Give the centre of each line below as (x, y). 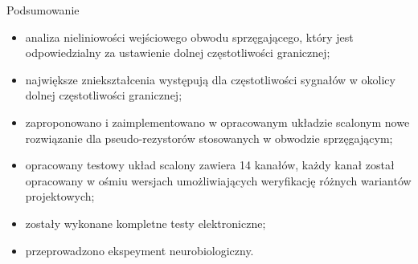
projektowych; (60, 196)
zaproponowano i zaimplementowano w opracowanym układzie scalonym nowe (217, 122)
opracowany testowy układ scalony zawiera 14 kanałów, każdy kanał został (210, 165)
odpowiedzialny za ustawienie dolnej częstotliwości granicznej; (178, 53)
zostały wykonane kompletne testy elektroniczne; (145, 223)
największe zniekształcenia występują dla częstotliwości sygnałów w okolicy (210, 79)
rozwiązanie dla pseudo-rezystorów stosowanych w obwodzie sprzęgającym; (209, 138)
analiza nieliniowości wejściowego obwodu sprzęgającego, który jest (189, 37)
